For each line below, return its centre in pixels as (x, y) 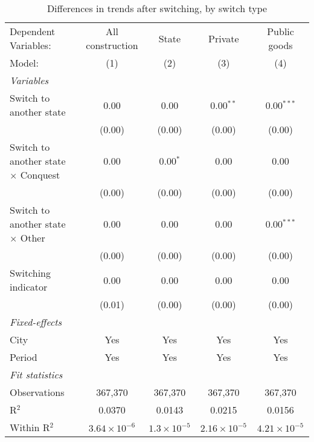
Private (224, 38)
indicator (29, 287)
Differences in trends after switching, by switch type (157, 8)
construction (112, 45)
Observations (37, 392)
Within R (30, 427)
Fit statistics (36, 374)
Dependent (33, 31)
